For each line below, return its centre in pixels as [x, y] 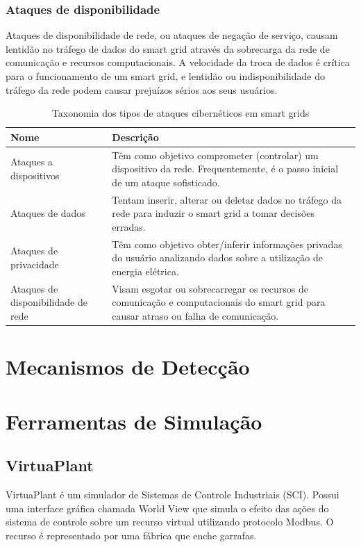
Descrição [135, 137]
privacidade [35, 264]
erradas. [129, 226]
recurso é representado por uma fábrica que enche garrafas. [131, 535]
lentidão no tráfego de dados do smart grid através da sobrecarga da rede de [168, 48]
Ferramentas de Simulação [134, 421]
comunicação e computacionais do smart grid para [219, 302]
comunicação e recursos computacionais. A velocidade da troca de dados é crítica [178, 62]
